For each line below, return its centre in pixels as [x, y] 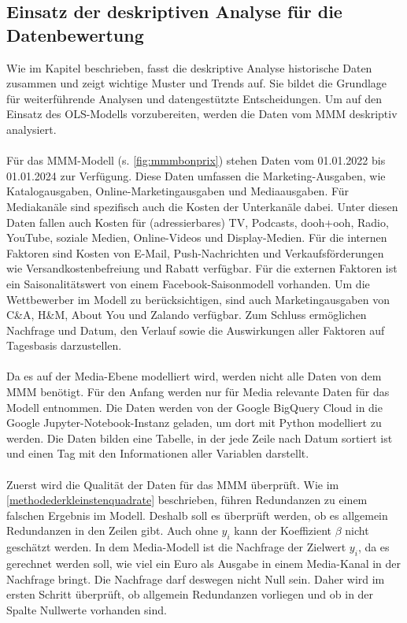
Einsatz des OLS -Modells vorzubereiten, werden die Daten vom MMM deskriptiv [202, 114]
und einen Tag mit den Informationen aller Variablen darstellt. [158, 453]
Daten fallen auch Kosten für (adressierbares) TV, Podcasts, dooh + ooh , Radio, [198, 222]
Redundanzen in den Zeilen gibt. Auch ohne [112, 530]
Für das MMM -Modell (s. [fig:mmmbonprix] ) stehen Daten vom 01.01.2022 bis [196, 160]
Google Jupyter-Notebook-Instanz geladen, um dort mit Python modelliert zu [194, 423]
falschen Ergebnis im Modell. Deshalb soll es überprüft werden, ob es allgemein [197, 515]
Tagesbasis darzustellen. [64, 345]
